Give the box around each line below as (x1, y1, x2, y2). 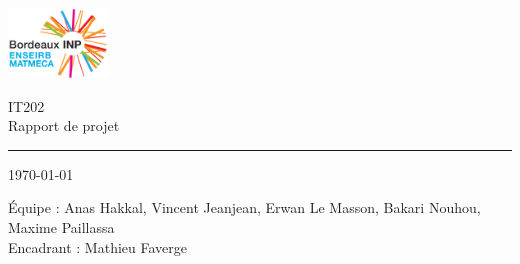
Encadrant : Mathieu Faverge (8, 236, 187, 257)
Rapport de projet (8, 115, 120, 136)
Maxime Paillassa (8, 216, 115, 237)
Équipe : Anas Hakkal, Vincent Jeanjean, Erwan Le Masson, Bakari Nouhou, (8, 197, 481, 218)
